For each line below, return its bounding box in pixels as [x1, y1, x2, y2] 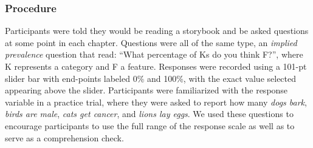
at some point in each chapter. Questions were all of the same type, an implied [5, 36, 297, 49]
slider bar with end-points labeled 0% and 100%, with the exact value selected [5, 72, 297, 84]
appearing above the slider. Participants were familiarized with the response [5, 84, 288, 96]
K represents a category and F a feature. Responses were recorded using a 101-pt [5, 60, 307, 72]
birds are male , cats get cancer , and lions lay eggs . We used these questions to [5, 107, 294, 120]
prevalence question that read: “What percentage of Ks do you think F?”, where [5, 48, 303, 61]
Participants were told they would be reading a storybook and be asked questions [5, 24, 309, 37]
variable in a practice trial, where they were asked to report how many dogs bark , [5, 95, 307, 108]
